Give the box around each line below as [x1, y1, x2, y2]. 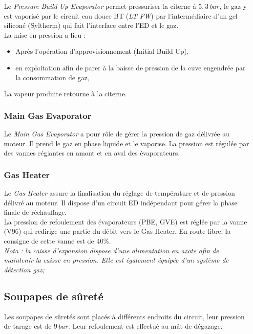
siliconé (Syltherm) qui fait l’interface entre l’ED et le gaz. [4, 20, 179, 30]
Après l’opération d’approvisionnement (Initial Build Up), [15, 46, 189, 56]
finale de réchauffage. [4, 207, 67, 217]
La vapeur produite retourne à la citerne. [4, 89, 127, 99]
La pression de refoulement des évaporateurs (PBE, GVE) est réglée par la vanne [4, 216, 247, 226]
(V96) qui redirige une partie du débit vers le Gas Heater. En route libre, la [4, 226, 231, 236]
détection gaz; [4, 264, 45, 274]
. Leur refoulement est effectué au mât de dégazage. [68, 321, 223, 331]
